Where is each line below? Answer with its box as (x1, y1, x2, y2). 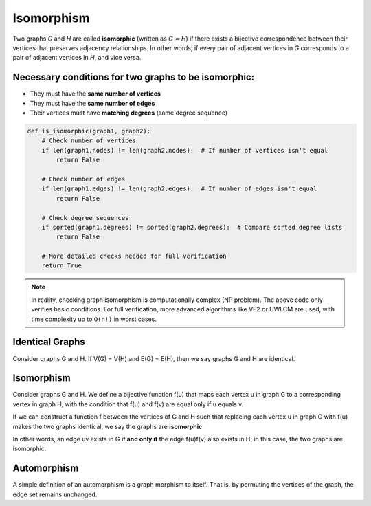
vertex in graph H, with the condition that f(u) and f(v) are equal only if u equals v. (12, 399, 244, 408)
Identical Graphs (12, 336, 85, 348)
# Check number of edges (41, 175, 126, 183)
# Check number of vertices (41, 137, 137, 144)
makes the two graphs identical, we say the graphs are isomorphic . (12, 422, 204, 430)
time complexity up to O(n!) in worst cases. (31, 315, 157, 323)
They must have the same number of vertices (30, 89, 161, 98)
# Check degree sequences (41, 214, 129, 221)
